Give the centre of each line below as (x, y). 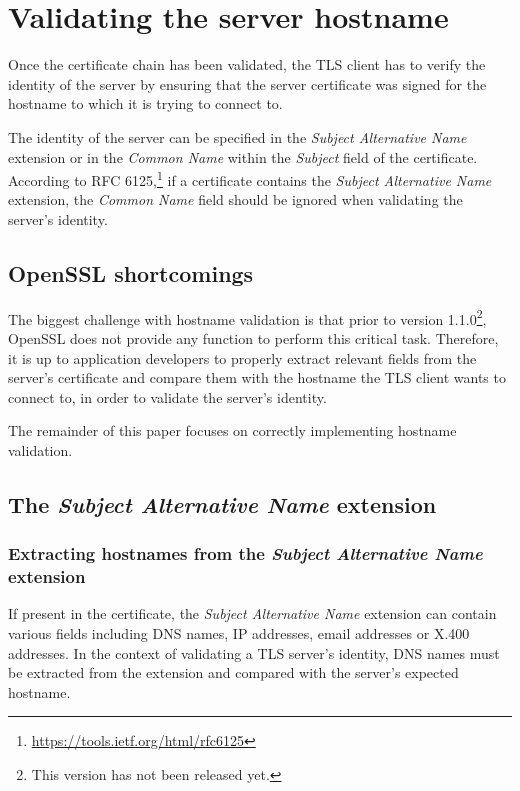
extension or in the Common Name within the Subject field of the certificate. (243, 156)
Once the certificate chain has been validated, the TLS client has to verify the (247, 64)
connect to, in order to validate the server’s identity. (167, 396)
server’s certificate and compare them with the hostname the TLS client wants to (257, 377)
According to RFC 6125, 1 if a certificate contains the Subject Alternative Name (250, 178)
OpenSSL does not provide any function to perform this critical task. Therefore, (253, 337)
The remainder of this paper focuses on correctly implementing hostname (232, 430)
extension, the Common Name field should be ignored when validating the (235, 199)
